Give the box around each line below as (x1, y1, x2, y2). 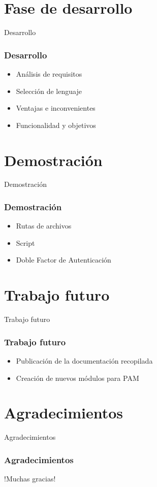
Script (16, 237, 35, 248)
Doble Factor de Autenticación (16, 254, 111, 265)
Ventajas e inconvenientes (16, 103, 96, 113)
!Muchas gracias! (4, 473, 56, 484)
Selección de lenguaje (16, 85, 82, 96)
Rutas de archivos (16, 220, 72, 231)
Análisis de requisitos (16, 68, 82, 79)
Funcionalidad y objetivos (16, 119, 96, 130)
